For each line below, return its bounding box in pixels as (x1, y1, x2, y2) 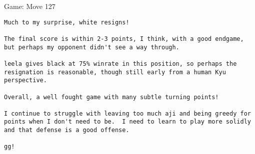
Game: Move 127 (4, 1, 55, 11)
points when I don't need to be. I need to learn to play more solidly (4, 118, 251, 126)
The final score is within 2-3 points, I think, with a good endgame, (4, 35, 244, 42)
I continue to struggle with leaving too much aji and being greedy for (4, 110, 251, 117)
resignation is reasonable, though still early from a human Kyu (4, 68, 226, 76)
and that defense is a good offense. (4, 127, 129, 134)
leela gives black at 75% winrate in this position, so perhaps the (4, 60, 237, 67)
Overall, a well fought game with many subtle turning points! (4, 93, 219, 101)
